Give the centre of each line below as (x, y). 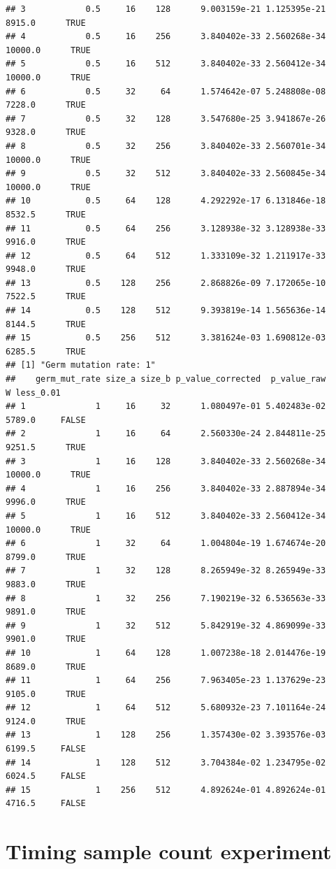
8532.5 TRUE (46, 214)
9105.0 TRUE (46, 694)
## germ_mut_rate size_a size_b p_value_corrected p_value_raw (166, 379)
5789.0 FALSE (46, 420)
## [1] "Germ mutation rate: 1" (81, 365)
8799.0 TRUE (46, 557)
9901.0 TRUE (46, 639)
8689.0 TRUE (46, 667)
